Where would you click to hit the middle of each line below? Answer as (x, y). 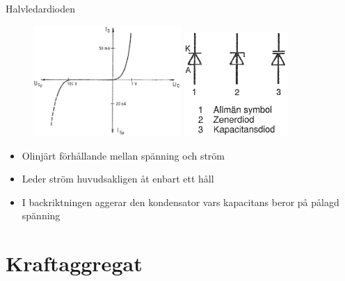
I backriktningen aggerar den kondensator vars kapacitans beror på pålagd (180, 202)
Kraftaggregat (74, 263)
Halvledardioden (41, 8)
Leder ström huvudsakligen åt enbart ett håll (118, 179)
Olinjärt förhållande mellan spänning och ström (123, 155)
